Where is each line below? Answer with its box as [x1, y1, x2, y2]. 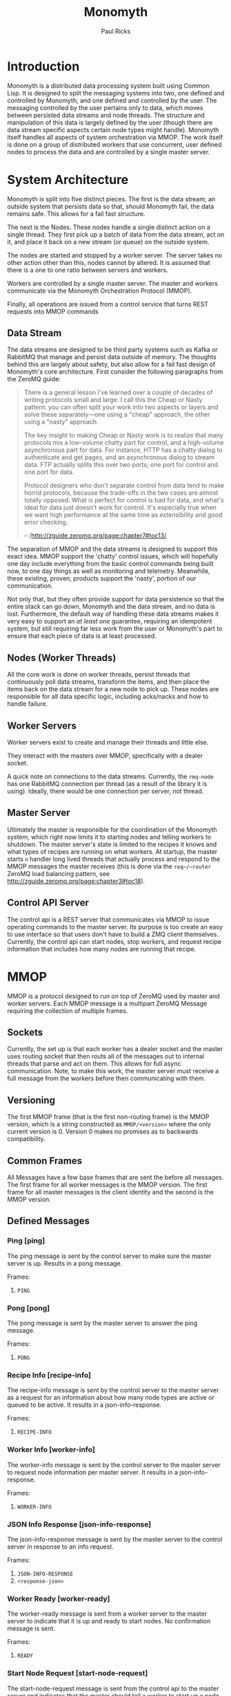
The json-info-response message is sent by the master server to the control [7, 1535, 223, 1543]
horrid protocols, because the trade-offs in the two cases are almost [23, 489, 219, 497]
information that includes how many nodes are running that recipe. [7, 945, 197, 953]
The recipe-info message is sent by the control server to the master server [7, 1386, 219, 1394]
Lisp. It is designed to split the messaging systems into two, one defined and [7, 89, 225, 97]
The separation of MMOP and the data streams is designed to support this [7, 545, 219, 554]
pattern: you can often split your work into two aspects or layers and [23, 403, 219, 412]
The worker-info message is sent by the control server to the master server [7, 1461, 221, 1469]
